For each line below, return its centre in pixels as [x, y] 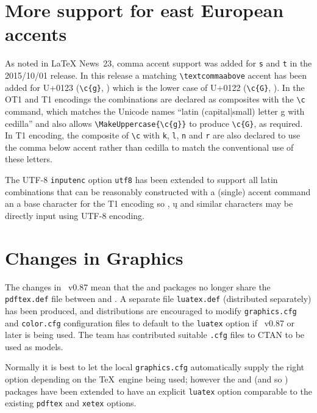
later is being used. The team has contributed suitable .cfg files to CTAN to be [155, 335]
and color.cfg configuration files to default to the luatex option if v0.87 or [150, 322]
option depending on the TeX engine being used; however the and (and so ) [147, 379]
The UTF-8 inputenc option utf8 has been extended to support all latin [141, 180]
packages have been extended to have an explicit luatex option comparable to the [158, 391]
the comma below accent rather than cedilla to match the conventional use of [149, 147]
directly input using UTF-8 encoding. [75, 215]
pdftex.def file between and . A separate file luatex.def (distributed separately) [158, 299]
